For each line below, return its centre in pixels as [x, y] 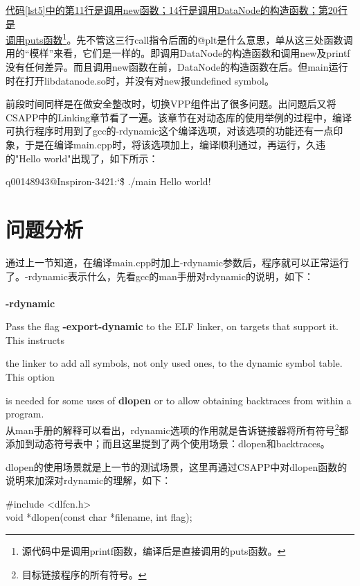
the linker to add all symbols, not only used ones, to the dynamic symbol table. [174, 363]
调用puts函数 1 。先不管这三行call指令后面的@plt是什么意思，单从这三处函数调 [179, 38]
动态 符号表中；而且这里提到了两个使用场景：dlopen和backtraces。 [182, 443]
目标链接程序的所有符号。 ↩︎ [84, 574]
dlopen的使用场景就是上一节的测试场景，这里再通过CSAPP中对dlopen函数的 [177, 466]
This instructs [35, 339]
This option [30, 377]
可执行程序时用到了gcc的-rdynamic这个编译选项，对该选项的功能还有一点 [170, 131]
